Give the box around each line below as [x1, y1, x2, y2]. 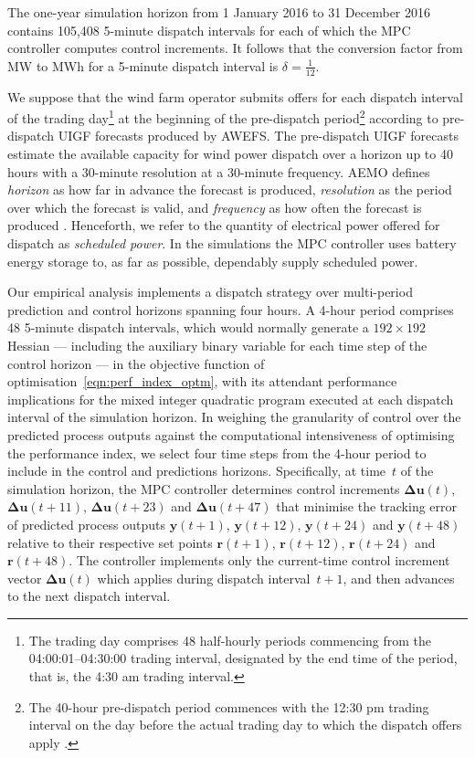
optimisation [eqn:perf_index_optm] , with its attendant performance [7, 372, 397, 391]
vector [7, 568, 42, 587]
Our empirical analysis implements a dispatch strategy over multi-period [7, 282, 413, 301]
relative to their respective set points [7, 532, 213, 552]
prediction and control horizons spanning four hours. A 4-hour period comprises [7, 300, 454, 319]
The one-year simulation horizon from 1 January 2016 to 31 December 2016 [7, 3, 431, 21]
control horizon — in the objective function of [7, 353, 265, 373]
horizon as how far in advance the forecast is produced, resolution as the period [7, 180, 452, 199]
